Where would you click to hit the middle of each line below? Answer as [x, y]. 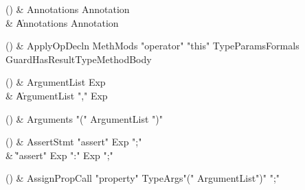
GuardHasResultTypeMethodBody [79, 59]
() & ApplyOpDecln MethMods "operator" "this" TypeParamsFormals [152, 46]
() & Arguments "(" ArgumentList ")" [84, 118]
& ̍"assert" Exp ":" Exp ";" [59, 155]
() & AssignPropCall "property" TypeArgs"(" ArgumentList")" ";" [143, 178]
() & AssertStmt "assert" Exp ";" [74, 142]
